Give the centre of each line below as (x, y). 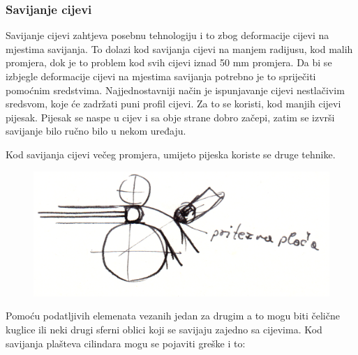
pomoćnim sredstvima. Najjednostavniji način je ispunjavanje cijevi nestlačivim (175, 90)
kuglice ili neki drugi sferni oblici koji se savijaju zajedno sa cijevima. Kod (164, 330)
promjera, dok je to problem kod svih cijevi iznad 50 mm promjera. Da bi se (169, 62)
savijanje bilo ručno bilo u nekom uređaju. (96, 131)
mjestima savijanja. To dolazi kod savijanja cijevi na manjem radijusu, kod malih (179, 48)
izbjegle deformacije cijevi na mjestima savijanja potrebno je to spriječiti (161, 76)
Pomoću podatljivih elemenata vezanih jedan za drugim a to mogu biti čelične (173, 316)
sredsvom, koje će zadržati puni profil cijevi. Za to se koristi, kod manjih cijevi (173, 104)
